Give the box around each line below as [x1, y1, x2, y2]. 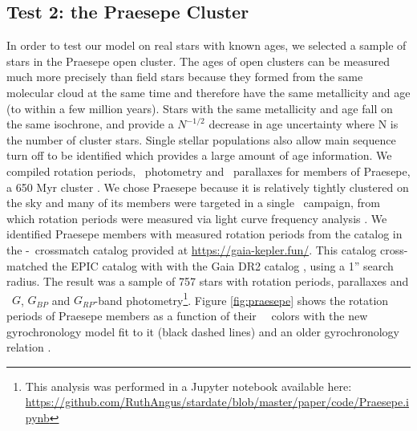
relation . [6, 339, 51, 356]
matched [6, 257, 48, 274]
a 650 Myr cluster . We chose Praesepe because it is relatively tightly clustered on [6, 178, 409, 195]
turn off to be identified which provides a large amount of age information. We [6, 147, 392, 164]
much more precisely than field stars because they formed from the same [6, 68, 363, 85]
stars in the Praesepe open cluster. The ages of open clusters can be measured [6, 52, 391, 69]
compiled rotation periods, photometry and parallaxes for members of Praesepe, [6, 162, 411, 179]
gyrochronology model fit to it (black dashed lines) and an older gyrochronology [6, 323, 400, 340]
